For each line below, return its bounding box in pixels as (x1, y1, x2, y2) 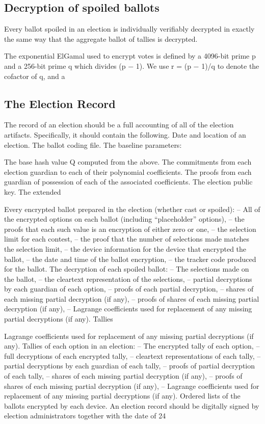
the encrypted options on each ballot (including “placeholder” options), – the (4, 214, 245, 224)
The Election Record (4, 95, 116, 111)
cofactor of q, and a (4, 70, 65, 81)
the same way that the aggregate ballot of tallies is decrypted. (4, 33, 198, 44)
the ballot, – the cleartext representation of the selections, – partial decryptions (4, 273, 252, 284)
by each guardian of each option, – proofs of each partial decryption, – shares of (4, 283, 254, 294)
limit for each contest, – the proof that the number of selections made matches (4, 233, 250, 244)
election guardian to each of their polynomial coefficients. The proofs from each (4, 166, 252, 177)
